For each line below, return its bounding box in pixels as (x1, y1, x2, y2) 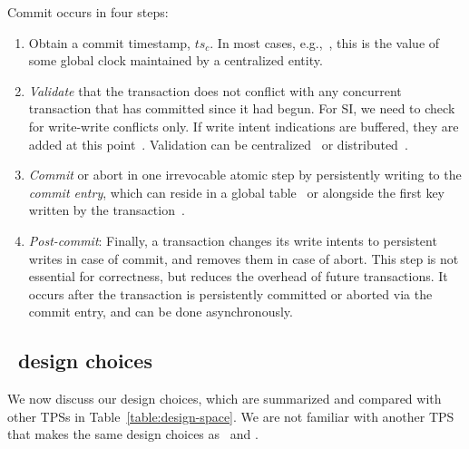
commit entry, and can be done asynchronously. (28, 302, 293, 321)
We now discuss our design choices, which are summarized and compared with (7, 389, 442, 408)
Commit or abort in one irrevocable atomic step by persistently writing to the (28, 165, 462, 184)
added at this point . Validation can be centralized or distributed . (28, 134, 408, 153)
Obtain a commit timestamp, (28, 33, 191, 52)
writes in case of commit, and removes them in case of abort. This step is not (28, 249, 459, 268)
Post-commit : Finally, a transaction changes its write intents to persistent (28, 230, 437, 249)
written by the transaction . (28, 200, 185, 220)
